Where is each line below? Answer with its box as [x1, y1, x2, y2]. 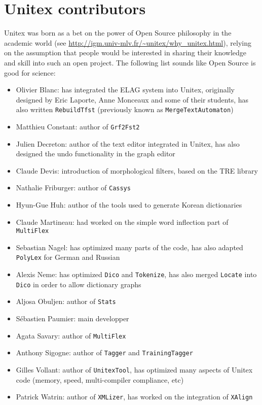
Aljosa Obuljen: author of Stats [16, 296, 116, 307]
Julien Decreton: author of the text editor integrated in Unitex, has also [16, 138, 240, 149]
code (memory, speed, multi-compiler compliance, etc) [16, 374, 184, 385]
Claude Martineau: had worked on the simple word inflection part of [16, 216, 229, 227]
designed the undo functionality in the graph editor [16, 148, 175, 159]
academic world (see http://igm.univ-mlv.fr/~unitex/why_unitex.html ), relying [4, 37, 251, 48]
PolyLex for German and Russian [16, 252, 120, 262]
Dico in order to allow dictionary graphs [16, 279, 141, 289]
